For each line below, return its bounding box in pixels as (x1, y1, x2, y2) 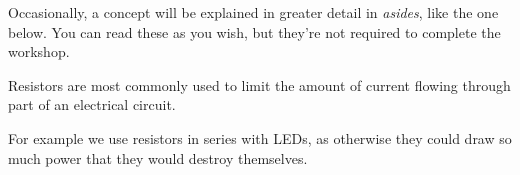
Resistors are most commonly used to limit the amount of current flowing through (8, 74, 511, 95)
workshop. (8, 41, 70, 62)
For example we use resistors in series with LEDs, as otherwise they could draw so (8, 127, 512, 148)
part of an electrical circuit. (8, 94, 176, 115)
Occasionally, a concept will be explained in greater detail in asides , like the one (8, 2, 499, 22)
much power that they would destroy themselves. (8, 147, 308, 168)
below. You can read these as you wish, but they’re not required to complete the (8, 21, 501, 42)
